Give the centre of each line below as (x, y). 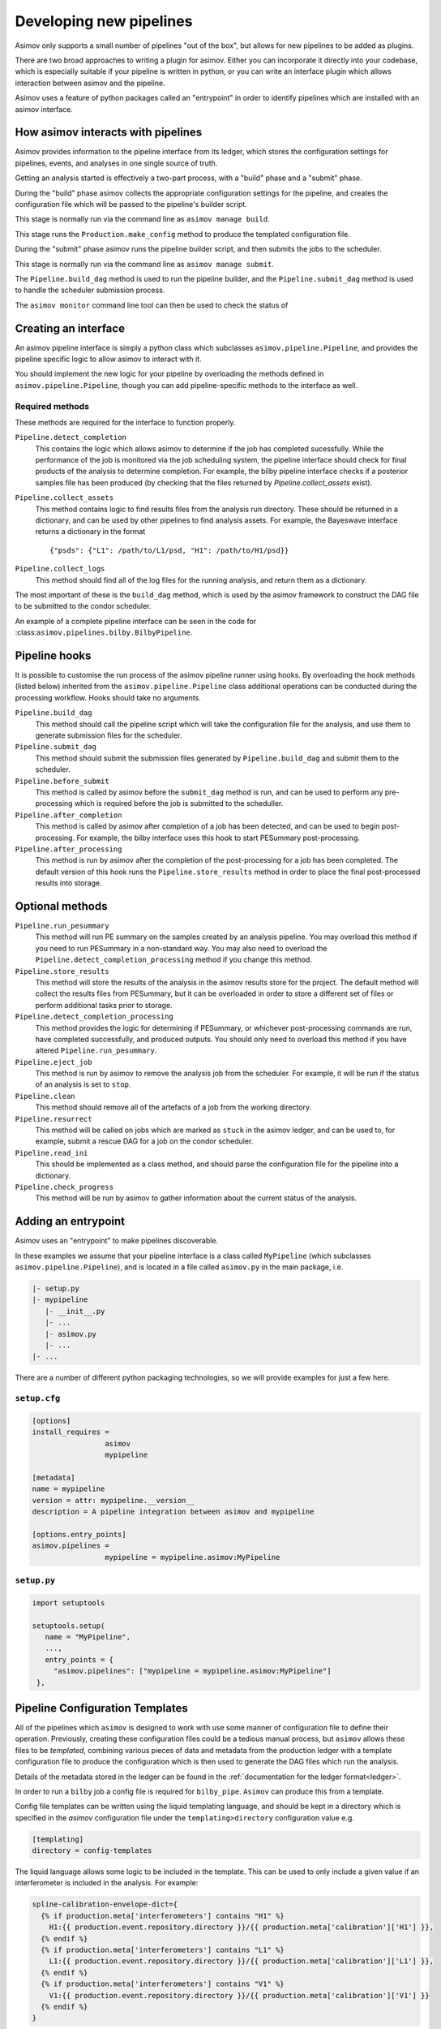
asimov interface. (44, 109)
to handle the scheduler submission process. (90, 290)
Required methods (52, 406)
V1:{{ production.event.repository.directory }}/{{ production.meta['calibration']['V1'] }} (239, 1995)
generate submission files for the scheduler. (109, 735)
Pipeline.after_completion (69, 815)
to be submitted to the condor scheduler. (83, 606)
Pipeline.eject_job (54, 1062)
